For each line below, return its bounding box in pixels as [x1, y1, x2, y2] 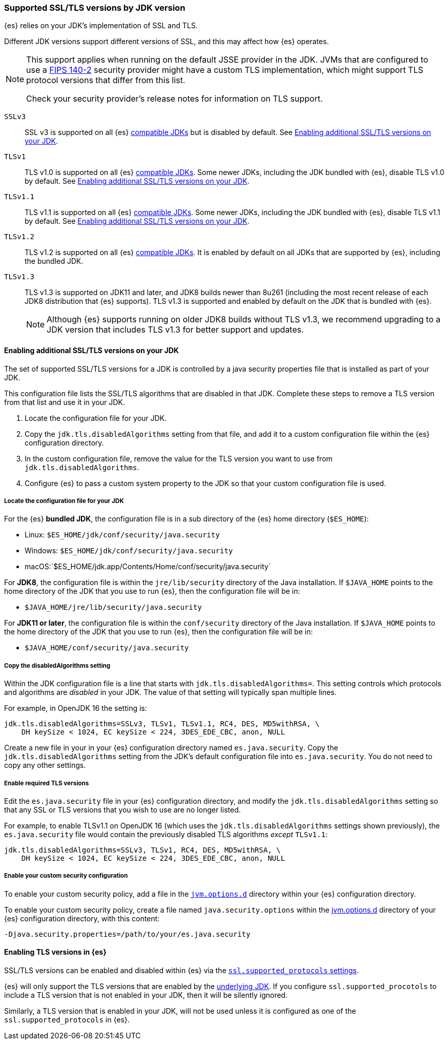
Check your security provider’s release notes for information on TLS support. [26, 93, 323, 104]
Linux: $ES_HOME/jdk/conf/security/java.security [25, 530, 220, 539]
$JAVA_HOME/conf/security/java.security [25, 644, 189, 652]
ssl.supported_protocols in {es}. [4, 1015, 130, 1024]
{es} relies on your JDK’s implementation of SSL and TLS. [4, 21, 198, 30]
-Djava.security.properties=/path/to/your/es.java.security [4, 930, 251, 938]
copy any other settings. [4, 761, 86, 770]
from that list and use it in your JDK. [4, 397, 125, 407]
